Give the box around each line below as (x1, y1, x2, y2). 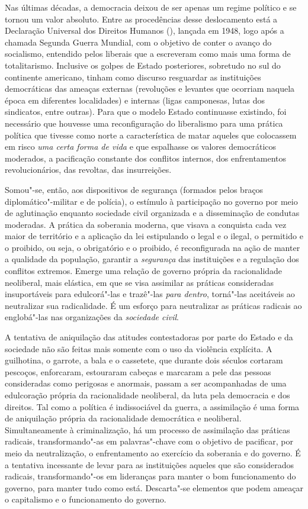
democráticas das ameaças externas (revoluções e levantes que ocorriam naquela (5, 82, 295, 95)
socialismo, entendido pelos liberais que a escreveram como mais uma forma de (5, 47, 291, 60)
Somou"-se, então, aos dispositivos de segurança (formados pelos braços (5, 183, 264, 195)
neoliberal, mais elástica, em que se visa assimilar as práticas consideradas (5, 276, 274, 288)
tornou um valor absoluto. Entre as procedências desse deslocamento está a (5, 12, 278, 25)
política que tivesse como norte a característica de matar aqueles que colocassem (5, 128, 297, 141)
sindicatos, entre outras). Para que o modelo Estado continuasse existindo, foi (5, 105, 287, 118)
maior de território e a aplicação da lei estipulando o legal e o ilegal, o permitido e (5, 230, 303, 242)
